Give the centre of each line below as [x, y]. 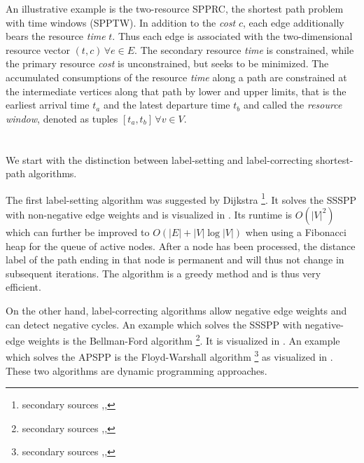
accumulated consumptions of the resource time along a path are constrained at [176, 77]
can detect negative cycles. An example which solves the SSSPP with [154, 324]
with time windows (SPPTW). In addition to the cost [121, 22]
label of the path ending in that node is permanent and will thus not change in [175, 260]
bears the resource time [56, 36]
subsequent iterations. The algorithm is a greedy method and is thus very [163, 273]
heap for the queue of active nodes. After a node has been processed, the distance [181, 246]
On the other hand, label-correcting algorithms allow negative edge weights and [176, 310]
